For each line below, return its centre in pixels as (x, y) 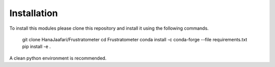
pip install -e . (36, 47)
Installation (34, 13)
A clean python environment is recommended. (58, 58)
